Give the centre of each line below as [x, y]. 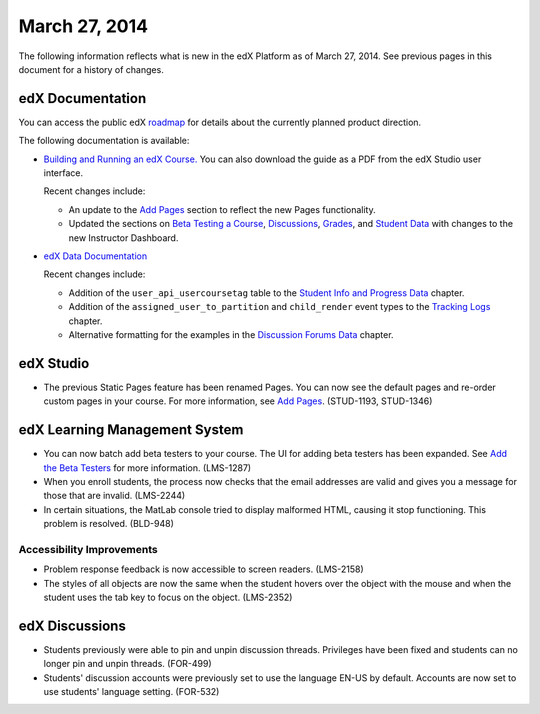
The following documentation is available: [104, 141]
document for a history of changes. [91, 69]
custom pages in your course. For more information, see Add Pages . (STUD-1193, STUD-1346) [238, 401]
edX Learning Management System [131, 430]
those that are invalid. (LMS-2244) [114, 496]
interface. [63, 173]
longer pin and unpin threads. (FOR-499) [127, 664]
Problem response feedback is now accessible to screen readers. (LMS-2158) [203, 569]
